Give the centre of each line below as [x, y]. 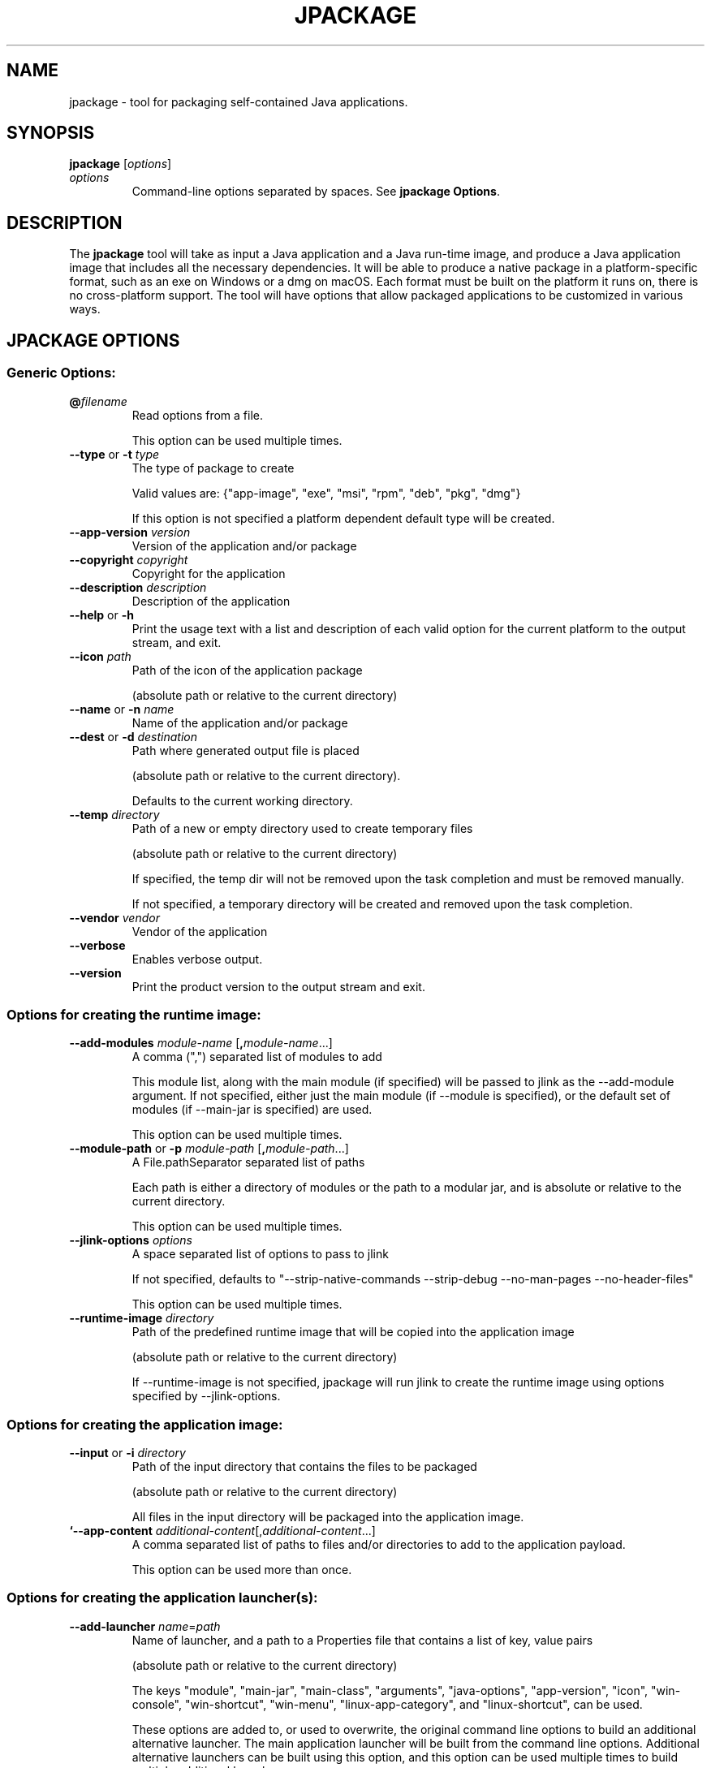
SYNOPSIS [51, 133]
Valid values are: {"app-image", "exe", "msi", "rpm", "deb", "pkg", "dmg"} [326, 493]
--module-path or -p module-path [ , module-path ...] [209, 1149]
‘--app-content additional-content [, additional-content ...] [222, 1531]
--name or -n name [122, 709]
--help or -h [101, 614]
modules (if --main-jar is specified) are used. [252, 1110]
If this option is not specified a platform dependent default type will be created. [343, 518]
